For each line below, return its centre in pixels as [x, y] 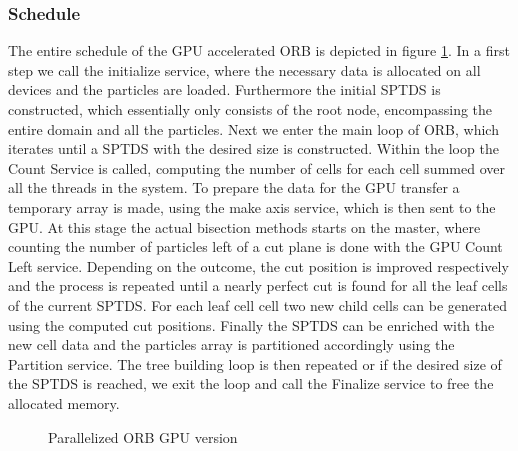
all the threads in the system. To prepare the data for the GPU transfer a [234, 187]
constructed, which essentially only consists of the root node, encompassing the [250, 109]
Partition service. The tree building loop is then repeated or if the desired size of [255, 363]
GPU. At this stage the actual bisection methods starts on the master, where [244, 226]
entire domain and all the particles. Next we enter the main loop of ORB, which [253, 128]
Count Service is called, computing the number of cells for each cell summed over [256, 167]
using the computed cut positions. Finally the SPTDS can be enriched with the [251, 324]
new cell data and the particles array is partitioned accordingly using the [231, 344]
